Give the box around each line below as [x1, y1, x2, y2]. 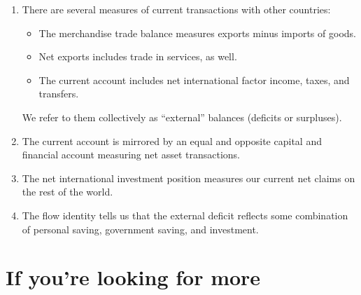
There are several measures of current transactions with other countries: [22, 2, 331, 16]
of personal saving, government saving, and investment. [22, 221, 259, 236]
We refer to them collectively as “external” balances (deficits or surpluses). [22, 109, 342, 124]
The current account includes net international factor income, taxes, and [38, 72, 350, 87]
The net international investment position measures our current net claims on [22, 170, 355, 185]
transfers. [38, 86, 79, 101]
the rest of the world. [22, 184, 113, 199]
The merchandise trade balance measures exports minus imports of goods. [38, 25, 356, 40]
